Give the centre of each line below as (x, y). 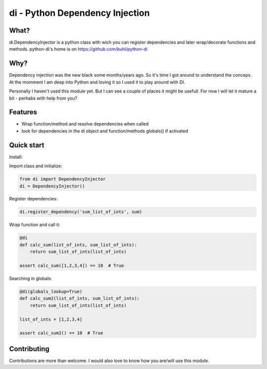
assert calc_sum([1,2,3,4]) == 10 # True (72, 265)
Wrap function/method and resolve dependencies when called (85, 124)
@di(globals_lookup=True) (51, 291)
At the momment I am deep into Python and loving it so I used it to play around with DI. (97, 82)
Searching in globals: (30, 278)
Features (23, 112)
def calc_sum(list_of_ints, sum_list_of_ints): (78, 245)
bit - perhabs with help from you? (43, 98)
